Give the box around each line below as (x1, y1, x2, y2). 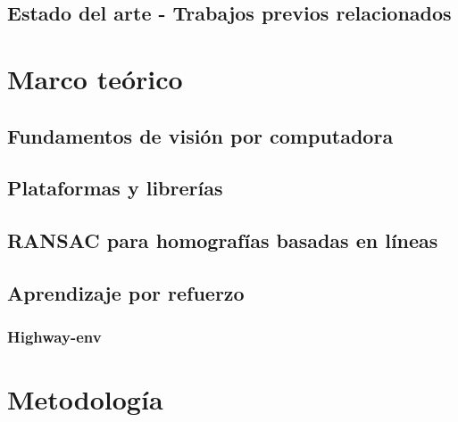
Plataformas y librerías (7, 174, 223, 202)
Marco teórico (7, 60, 183, 96)
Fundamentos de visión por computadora (7, 121, 394, 149)
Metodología (7, 381, 163, 418)
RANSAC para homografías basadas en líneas (7, 227, 438, 254)
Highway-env (7, 326, 102, 348)
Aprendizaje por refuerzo (7, 278, 245, 306)
